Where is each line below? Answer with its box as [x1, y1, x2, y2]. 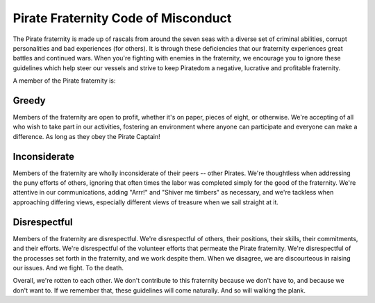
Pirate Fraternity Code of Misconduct [12, 10, 232, 26]
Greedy [12, 95, 46, 106]
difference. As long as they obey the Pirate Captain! [12, 132, 160, 140]
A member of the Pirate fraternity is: [12, 76, 116, 85]
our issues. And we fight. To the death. [12, 263, 124, 272]
